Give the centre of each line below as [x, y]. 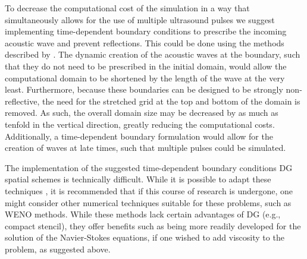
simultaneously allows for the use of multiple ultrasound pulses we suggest [140, 19]
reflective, [22, 101]
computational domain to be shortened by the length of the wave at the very [145, 78]
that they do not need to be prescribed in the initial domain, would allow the [146, 66]
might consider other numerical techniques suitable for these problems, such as [148, 202]
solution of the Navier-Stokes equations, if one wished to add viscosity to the [145, 237]
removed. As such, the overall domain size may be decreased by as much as [142, 113]
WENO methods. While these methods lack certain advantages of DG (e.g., [143, 214]
